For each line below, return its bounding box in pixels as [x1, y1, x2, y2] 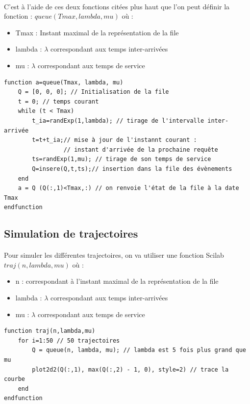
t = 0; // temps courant [18, 98, 99, 105]
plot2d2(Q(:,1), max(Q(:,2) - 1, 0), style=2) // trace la [32, 366, 229, 373]
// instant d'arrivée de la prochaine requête [63, 146, 218, 153]
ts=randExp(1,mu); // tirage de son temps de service [32, 156, 211, 163]
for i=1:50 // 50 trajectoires [18, 337, 120, 344]
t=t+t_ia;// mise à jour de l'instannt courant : [32, 136, 197, 144]
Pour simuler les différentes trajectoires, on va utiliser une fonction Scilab [4, 250, 224, 260]
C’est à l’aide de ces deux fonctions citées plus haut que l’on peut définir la [4, 1, 230, 11]
